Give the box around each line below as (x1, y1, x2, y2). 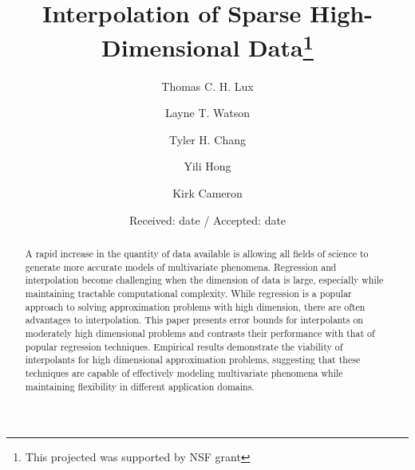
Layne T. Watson (164, 104, 251, 121)
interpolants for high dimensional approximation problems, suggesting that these (25, 353, 361, 366)
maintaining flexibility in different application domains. (25, 379, 255, 393)
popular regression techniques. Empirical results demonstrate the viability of (25, 339, 343, 353)
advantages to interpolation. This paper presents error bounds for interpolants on (25, 313, 363, 327)
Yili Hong (184, 158, 231, 174)
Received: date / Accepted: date (128, 211, 287, 228)
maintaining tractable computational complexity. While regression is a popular (25, 286, 352, 300)
